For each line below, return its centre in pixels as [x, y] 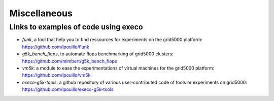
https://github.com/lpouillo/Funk [56, 47]
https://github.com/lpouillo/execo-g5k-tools [68, 89]
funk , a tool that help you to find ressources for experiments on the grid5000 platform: [112, 40]
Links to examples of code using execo [76, 27]
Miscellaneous [41, 13]
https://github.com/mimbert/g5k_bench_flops [70, 61]
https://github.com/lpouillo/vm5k [56, 75]
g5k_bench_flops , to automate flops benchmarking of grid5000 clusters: [98, 54]
